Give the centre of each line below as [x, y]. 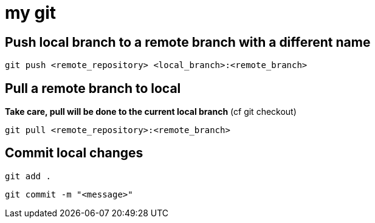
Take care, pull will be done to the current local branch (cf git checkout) [151, 112]
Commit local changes [74, 153]
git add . [28, 176]
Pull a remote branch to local [93, 88]
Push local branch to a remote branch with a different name [188, 42]
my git [31, 13]
